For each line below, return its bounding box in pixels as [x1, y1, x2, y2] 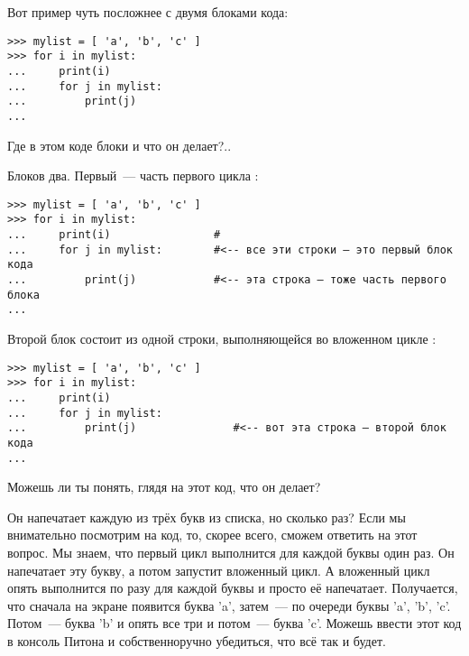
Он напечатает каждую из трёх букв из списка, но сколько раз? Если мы [7, 507, 406, 526]
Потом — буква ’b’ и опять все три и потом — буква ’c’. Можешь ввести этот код [7, 614, 462, 633]
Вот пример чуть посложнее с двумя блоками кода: [7, 3, 289, 21]
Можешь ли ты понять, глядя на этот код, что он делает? [7, 477, 321, 496]
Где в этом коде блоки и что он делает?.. [7, 135, 232, 154]
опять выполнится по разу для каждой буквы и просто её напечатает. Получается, [7, 578, 458, 597]
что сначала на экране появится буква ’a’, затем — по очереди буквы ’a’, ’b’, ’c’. [7, 596, 451, 614]
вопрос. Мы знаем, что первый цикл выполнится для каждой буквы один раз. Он [7, 542, 455, 561]
